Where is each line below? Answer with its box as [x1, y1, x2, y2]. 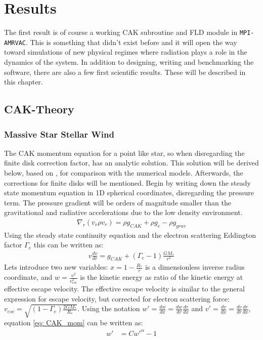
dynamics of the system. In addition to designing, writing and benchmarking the [4, 57, 254, 67]
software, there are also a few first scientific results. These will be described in [4, 66, 246, 77]
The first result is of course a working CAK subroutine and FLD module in [4, 27, 238, 37]
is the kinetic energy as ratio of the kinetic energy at [80, 272, 243, 282]
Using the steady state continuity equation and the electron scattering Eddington [4, 229, 256, 240]
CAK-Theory [4, 101, 74, 117]
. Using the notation [77, 303, 140, 314]
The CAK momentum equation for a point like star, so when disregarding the [4, 147, 245, 158]
